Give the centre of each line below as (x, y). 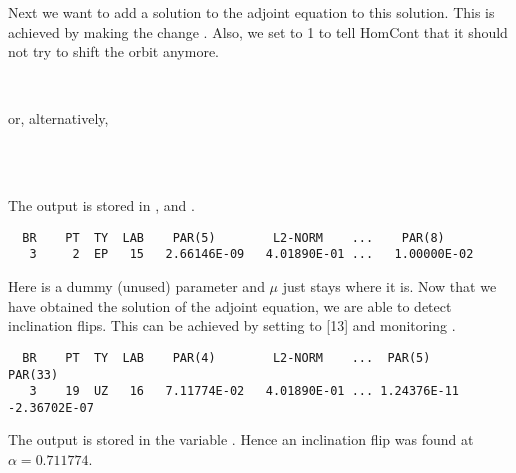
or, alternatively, (58, 118)
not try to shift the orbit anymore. (113, 51)
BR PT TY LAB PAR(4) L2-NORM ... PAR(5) (226, 357)
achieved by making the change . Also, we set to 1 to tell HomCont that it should (258, 31)
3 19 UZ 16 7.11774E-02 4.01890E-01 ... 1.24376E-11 (244, 391)
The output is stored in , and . (101, 205)
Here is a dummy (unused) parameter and (136, 286)
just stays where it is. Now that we (389, 286)
